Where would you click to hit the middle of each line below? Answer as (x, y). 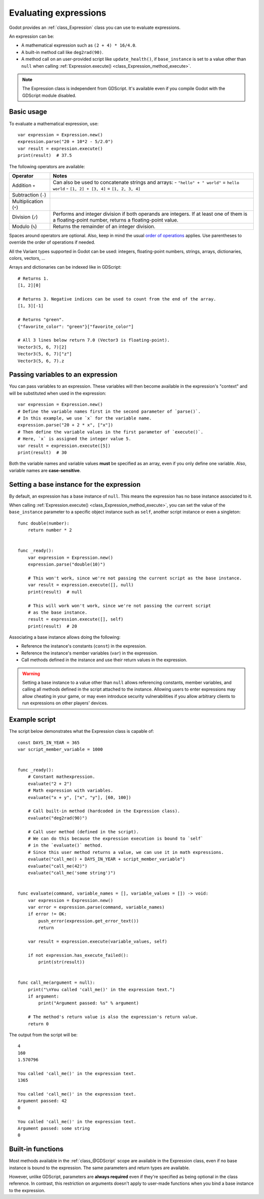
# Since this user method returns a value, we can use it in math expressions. (126, 852)
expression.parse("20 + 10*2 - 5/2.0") (66, 142)
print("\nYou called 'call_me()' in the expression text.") (101, 989)
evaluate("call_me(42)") (57, 866)
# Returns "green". (41, 320)
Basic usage (28, 112)
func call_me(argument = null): (56, 983)
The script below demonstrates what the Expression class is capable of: (81, 731)
